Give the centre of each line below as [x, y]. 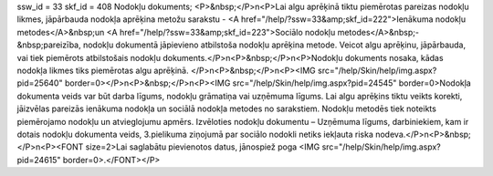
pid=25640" [40, 83]
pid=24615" [39, 160]
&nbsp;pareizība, [49, 45]
